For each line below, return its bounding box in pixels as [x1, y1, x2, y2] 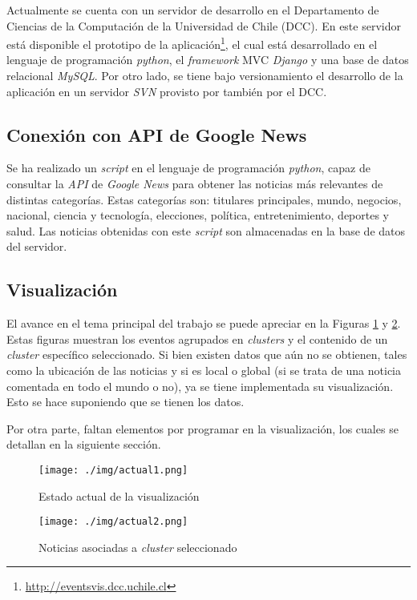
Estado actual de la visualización [38, 487, 200, 504]
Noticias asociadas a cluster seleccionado [38, 538, 237, 555]
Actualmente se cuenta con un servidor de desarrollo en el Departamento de [6, 2, 379, 18]
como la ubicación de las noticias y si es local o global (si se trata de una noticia [6, 361, 402, 378]
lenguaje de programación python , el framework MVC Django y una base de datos [6, 51, 409, 68]
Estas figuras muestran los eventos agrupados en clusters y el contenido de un [6, 330, 388, 347]
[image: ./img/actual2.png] [38, 516, 188, 528]
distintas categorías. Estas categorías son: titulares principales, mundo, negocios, [6, 191, 402, 207]
